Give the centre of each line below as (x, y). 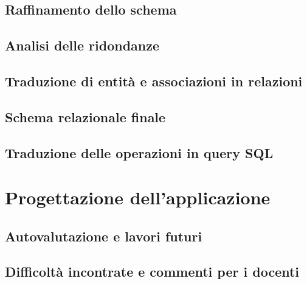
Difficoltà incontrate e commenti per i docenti (152, 272)
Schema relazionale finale (85, 116)
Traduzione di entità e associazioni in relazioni (154, 81)
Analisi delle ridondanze (82, 45)
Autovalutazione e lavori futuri (104, 236)
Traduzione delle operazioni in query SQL (139, 152)
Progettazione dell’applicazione (138, 197)
